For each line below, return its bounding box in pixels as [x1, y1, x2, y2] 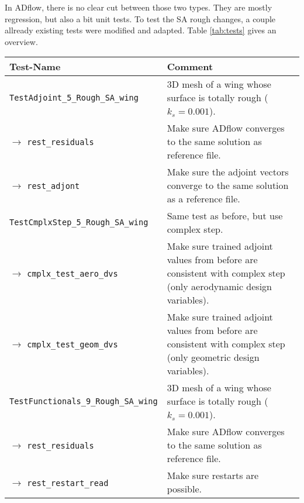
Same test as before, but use [167, 209, 283, 223]
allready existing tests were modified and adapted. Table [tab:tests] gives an [5, 24, 277, 36]
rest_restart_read [27, 478, 109, 488]
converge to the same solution [167, 178, 289, 192]
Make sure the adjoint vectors [167, 165, 289, 179]
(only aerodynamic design [167, 280, 272, 294]
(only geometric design [167, 350, 260, 364]
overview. [5, 35, 38, 47]
